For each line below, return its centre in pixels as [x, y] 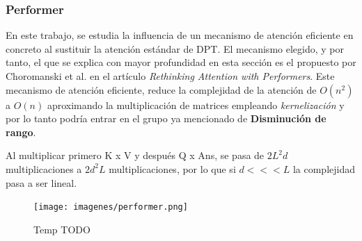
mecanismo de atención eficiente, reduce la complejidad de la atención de [161, 89]
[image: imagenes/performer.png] [111, 207]
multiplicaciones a [44, 168]
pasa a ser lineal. [41, 182]
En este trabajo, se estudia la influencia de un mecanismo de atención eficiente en [180, 35]
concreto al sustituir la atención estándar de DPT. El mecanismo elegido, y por [175, 48]
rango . [21, 132]
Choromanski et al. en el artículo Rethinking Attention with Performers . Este [170, 76]
